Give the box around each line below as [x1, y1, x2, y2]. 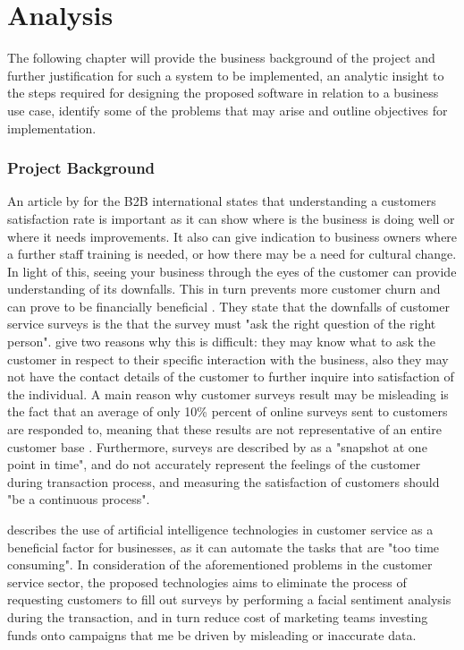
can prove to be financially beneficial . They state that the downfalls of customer [7, 296, 450, 315]
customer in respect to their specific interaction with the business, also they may [7, 349, 449, 368]
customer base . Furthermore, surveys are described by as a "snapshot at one [7, 437, 427, 456]
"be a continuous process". [7, 490, 150, 509]
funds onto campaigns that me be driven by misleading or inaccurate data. [7, 625, 417, 644]
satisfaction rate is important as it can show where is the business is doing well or [7, 209, 455, 227]
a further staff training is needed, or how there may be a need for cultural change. [7, 244, 457, 263]
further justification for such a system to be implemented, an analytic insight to [7, 65, 444, 84]
